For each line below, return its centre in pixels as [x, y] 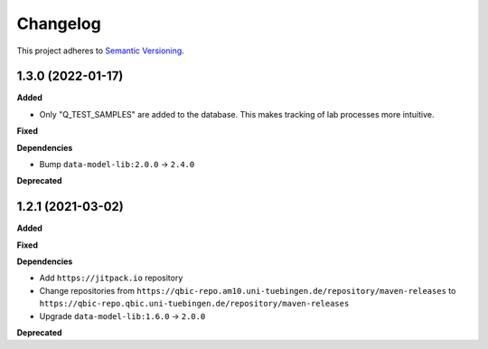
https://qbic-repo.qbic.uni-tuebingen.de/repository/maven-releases [194, 304]
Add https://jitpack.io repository [111, 278]
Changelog [59, 24]
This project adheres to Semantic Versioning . [100, 51]
